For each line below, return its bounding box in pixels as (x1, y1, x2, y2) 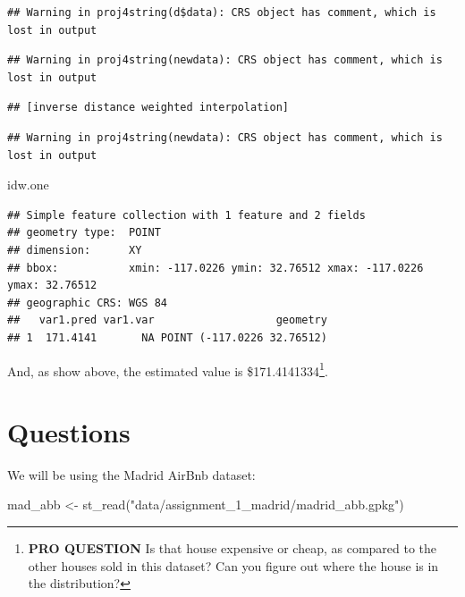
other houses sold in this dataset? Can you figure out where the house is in (28, 556, 439, 575)
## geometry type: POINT (7, 226, 161, 240)
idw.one (7, 175, 49, 194)
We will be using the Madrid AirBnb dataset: (7, 465, 256, 483)
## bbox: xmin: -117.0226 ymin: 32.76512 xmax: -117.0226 (7, 261, 424, 274)
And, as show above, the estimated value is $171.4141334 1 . (7, 358, 328, 380)
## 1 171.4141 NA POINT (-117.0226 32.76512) (7, 331, 327, 344)
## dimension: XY (7, 243, 142, 256)
